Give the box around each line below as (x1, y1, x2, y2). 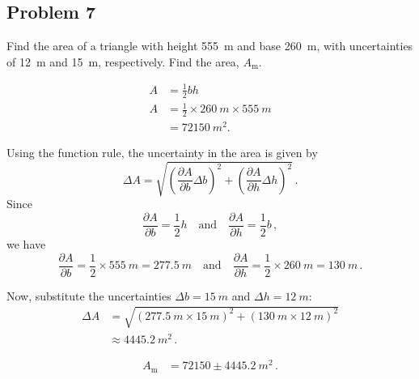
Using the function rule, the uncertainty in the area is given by (6, 144, 318, 161)
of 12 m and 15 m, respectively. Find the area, (6, 53, 239, 70)
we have (6, 236, 46, 253)
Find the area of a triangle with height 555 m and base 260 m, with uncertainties (6, 37, 413, 54)
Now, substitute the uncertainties (6, 287, 171, 304)
